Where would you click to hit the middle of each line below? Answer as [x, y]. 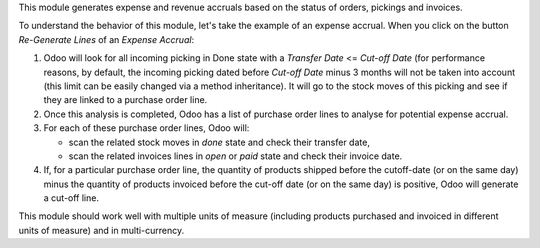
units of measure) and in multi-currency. [101, 230]
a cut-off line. [71, 198]
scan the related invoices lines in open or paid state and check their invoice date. [235, 156]
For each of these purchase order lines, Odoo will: [146, 128]
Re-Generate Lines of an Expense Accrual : [106, 39]
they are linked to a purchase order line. [125, 100]
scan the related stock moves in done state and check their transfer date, [219, 142]
